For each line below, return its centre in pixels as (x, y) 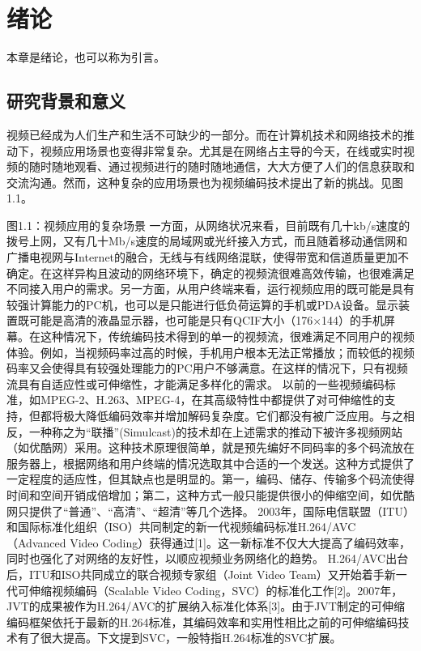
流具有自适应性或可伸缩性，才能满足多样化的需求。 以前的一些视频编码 (196, 383)
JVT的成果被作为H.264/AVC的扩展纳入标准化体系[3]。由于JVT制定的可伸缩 (206, 606)
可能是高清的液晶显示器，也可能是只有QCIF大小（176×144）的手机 (206, 320)
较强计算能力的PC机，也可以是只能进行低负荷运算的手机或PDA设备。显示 (202, 304)
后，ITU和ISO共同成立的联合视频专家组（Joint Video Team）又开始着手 (196, 574)
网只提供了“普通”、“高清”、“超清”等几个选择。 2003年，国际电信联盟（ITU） (210, 511)
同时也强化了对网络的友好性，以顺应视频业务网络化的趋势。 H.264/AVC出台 (208, 558)
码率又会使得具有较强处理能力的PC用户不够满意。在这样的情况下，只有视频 (207, 368)
